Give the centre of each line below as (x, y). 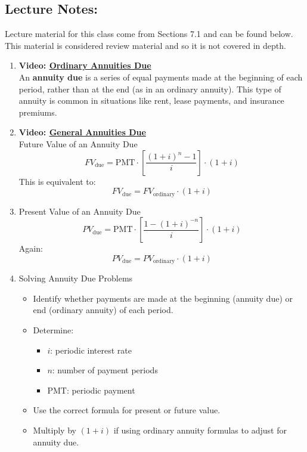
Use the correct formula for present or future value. (127, 410)
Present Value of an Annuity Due (80, 211)
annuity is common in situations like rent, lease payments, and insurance (151, 100)
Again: (31, 248)
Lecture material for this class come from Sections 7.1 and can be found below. (149, 34)
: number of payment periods (105, 370)
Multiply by (55, 430)
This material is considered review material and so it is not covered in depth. (145, 45)
